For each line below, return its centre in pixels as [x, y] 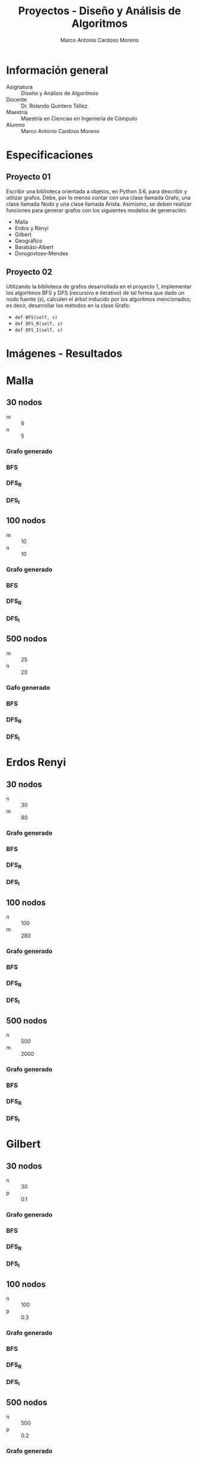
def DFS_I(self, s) [39, 330]
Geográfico [28, 241]
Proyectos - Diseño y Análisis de [100, 11]
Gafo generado [28, 687]
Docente [17, 99]
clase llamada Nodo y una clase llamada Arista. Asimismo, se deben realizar [99, 204]
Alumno [16, 125]
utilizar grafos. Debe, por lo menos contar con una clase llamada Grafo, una [98, 197]
